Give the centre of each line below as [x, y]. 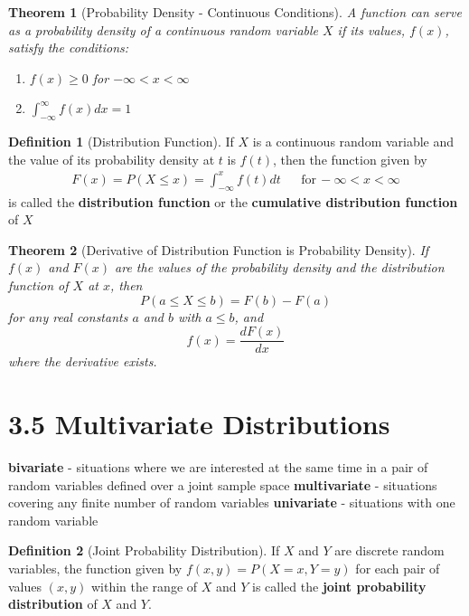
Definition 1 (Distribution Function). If [121, 142]
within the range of [144, 586]
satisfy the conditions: [69, 47]
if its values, [371, 29]
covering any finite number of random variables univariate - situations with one [232, 502]
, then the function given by [350, 159]
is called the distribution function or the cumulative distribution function [233, 201]
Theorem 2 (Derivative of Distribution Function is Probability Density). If [219, 249]
